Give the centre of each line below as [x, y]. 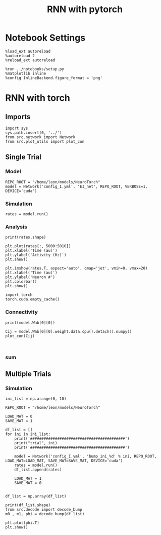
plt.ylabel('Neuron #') [30, 277]
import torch [19, 295]
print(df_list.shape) [28, 505]
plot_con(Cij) [20, 336]
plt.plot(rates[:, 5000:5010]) [38, 246]
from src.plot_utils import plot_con [45, 141]
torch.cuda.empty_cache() [32, 299]
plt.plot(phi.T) [22, 523]
